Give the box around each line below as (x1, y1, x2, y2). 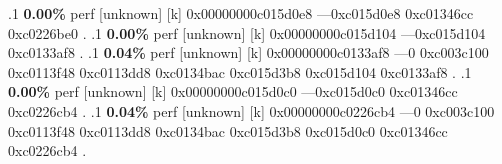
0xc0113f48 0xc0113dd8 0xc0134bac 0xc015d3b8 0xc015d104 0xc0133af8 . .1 (8, 61, 472, 82)
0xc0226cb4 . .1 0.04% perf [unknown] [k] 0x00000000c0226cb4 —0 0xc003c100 (8, 100, 495, 121)
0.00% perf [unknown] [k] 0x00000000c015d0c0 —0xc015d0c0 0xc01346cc (8, 81, 458, 102)
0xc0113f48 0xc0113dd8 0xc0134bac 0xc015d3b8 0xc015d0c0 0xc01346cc (8, 120, 448, 141)
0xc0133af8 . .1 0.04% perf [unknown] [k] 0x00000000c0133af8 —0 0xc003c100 (8, 42, 489, 63)
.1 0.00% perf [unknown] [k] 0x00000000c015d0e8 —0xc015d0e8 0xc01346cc (8, 3, 474, 23)
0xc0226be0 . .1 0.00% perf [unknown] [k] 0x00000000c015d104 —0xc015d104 (8, 22, 486, 43)
